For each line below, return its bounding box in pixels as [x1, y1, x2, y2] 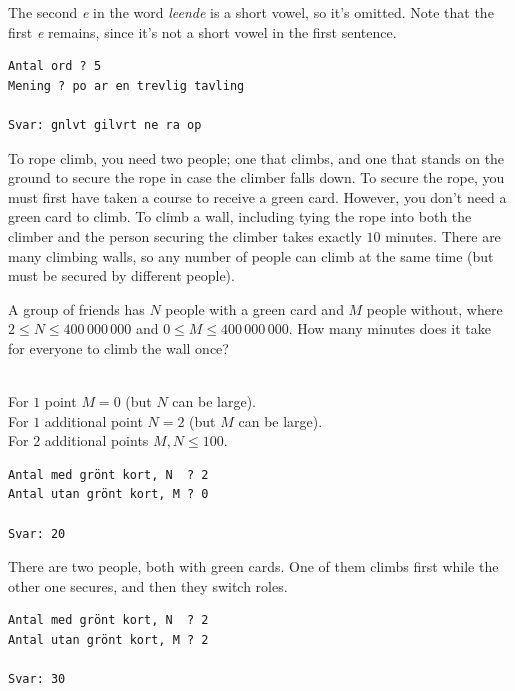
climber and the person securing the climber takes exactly [8, 225, 362, 246]
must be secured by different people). [8, 265, 235, 286]
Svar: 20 [8, 526, 66, 541]
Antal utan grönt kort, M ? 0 [8, 487, 209, 502]
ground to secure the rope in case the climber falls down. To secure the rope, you [8, 167, 505, 188]
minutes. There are [385, 225, 501, 246]
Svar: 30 [8, 672, 66, 687]
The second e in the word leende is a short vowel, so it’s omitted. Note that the [8, 2, 494, 22]
